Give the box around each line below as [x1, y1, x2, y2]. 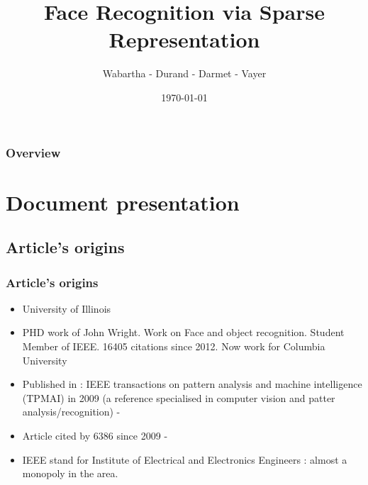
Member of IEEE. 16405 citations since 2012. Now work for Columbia [22, 338, 325, 353]
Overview [6, 143, 61, 161]
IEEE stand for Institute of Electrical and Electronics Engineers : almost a [22, 452, 347, 467]
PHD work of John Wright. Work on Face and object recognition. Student [22, 325, 345, 340]
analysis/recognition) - [22, 404, 121, 419]
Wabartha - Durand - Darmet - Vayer [102, 66, 267, 81]
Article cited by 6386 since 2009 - [22, 428, 168, 442]
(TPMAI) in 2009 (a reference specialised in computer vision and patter [22, 390, 335, 405]
